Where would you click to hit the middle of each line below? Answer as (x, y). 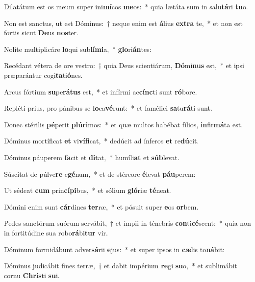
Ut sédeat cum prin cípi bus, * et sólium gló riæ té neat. (88, 190)
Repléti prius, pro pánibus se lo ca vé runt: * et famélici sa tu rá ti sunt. (108, 108)
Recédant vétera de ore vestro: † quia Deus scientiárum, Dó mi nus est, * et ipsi (124, 65)
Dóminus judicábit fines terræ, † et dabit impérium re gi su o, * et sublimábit (121, 266)
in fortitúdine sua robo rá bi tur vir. (56, 232)
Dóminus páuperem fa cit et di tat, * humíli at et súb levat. (92, 157)
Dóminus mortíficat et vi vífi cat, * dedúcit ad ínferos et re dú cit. (102, 141)
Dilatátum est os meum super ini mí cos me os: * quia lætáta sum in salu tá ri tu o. (126, 6)
